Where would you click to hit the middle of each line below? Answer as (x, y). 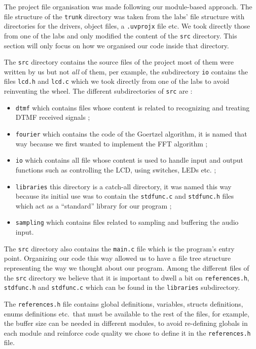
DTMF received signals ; (53, 117)
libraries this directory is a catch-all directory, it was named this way (124, 186)
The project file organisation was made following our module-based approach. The (128, 6)
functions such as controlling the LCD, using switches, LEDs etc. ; (116, 169)
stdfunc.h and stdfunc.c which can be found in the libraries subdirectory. (122, 287)
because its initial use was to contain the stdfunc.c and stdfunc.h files (125, 196)
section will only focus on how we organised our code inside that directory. (117, 45)
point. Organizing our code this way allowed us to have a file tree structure (117, 258)
